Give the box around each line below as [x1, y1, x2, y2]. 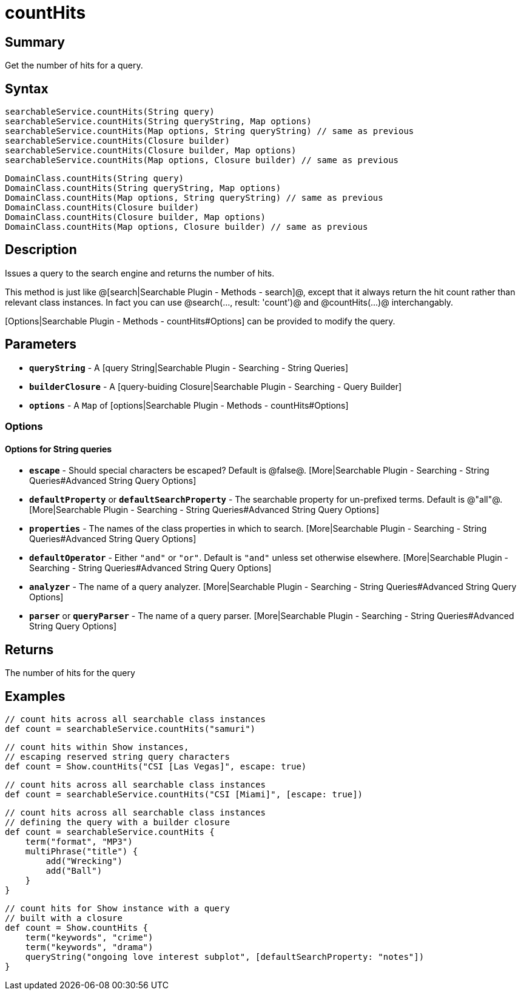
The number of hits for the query [5, 668, 135, 678]
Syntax [5, 81, 49, 96]
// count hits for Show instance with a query [5, 903, 230, 913]
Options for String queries [5, 443, 112, 454]
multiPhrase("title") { [25, 846, 138, 856]
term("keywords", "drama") [25, 942, 153, 952]
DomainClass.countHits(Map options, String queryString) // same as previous [5, 193, 383, 203]
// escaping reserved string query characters [5, 751, 230, 762]
